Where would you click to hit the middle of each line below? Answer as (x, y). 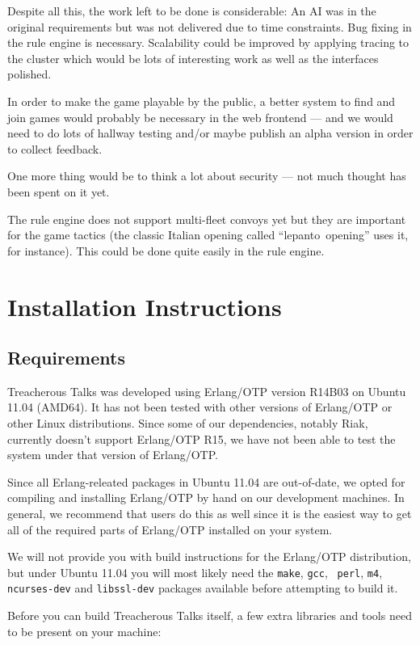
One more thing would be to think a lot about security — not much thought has (207, 176)
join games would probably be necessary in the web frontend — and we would (200, 117)
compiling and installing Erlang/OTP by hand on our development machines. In (206, 497)
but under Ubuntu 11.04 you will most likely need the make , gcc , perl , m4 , (195, 572)
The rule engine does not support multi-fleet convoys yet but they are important (207, 219)
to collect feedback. (55, 148)
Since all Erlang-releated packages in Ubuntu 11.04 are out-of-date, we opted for (206, 481)
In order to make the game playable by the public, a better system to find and (202, 101)
